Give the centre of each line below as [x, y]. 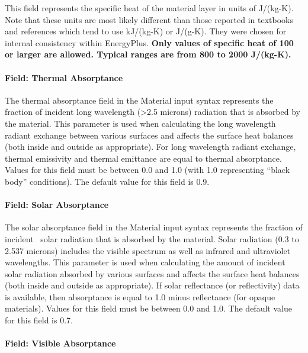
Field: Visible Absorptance [60, 343]
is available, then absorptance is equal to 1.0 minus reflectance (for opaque [140, 296]
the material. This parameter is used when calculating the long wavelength [140, 123]
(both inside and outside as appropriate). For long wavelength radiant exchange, [150, 147]
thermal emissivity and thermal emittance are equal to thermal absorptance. [143, 158]
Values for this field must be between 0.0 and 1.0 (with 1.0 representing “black [147, 170]
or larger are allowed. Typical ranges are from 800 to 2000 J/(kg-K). [148, 54]
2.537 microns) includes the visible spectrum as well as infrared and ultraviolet [148, 250]
